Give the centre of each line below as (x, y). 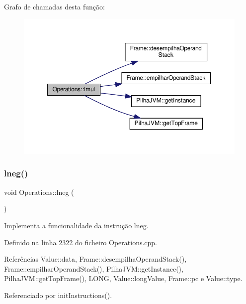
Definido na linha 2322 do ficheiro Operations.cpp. (81, 242)
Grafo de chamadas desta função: (54, 6)
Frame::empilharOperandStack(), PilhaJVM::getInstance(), (94, 268)
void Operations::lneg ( (39, 192)
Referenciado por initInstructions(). (58, 295)
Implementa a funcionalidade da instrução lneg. (76, 225)
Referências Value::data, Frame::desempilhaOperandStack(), (95, 259)
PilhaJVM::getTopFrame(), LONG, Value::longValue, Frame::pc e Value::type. (123, 278)
